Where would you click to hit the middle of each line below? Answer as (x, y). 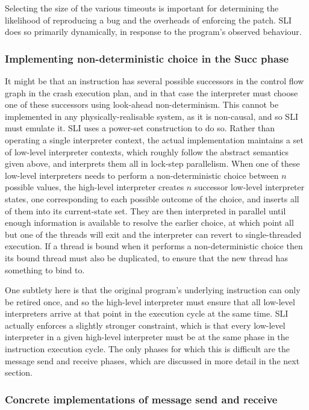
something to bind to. (45, 269)
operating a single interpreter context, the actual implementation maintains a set (154, 139)
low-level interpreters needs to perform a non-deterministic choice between (142, 175)
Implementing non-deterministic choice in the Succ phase (147, 58)
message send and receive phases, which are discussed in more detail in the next (152, 360)
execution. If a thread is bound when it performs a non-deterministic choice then (154, 246)
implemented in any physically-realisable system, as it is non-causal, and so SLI (151, 116)
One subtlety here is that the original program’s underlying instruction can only (153, 290)
